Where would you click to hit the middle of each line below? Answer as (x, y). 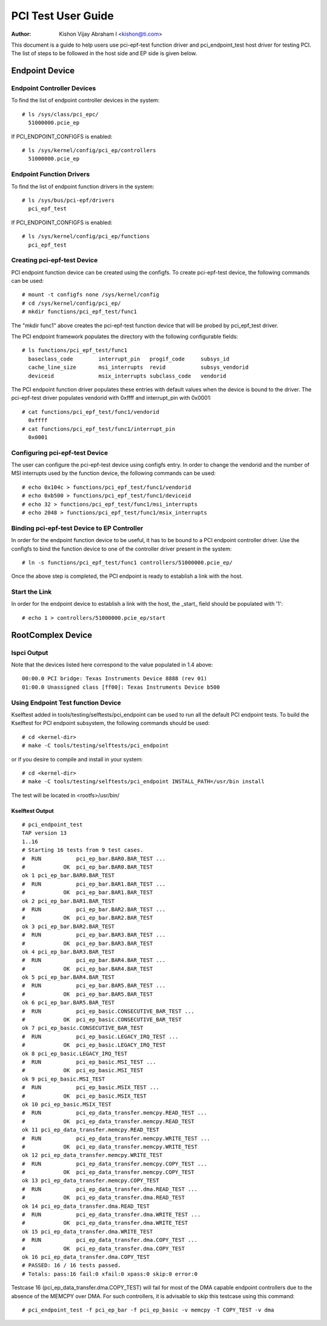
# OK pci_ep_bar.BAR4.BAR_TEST (88, 969)
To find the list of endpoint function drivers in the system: (83, 186)
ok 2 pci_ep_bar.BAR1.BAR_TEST (68, 901)
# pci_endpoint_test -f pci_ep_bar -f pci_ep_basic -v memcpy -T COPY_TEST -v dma (148, 1310)
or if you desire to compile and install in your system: (77, 759)
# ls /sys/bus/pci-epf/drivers (68, 200)
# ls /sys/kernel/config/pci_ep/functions (86, 237)
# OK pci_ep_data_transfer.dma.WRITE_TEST (105, 1223)
